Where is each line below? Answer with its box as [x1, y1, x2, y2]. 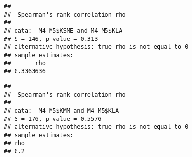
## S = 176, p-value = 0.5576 [4, 115, 102, 122]
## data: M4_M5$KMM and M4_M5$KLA [4, 107, 119, 114]
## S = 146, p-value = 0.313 [4, 35, 98, 42]
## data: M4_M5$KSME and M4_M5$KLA [4, 27, 122, 34]
